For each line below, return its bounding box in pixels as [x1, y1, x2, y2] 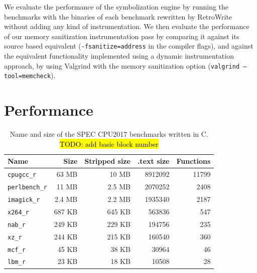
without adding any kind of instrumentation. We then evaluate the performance [4, 21, 249, 32]
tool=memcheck [4, 73, 51, 80]
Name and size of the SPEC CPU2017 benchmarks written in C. [10, 129, 208, 139]
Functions [176, 156, 211, 166]
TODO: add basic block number [59, 138, 159, 149]
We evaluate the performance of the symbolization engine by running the [4, 2, 229, 12]
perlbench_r [8, 184, 47, 191]
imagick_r [8, 196, 40, 203]
